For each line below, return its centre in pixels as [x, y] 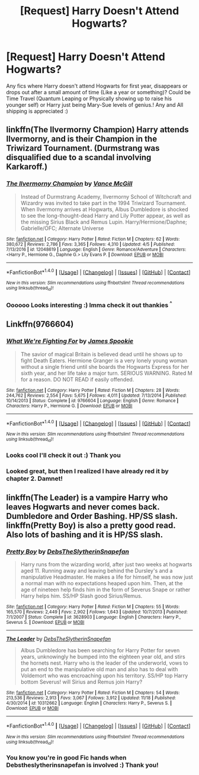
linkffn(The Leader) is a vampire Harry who [87, 497]
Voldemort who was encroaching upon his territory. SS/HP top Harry [104, 676]
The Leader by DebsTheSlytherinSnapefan [59, 639]
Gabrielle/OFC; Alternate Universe [62, 228]
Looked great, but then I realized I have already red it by [87, 471]
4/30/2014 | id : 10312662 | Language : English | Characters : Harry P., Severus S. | [89, 703]
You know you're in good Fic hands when [66, 758]
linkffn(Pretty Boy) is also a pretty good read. [91, 525]
